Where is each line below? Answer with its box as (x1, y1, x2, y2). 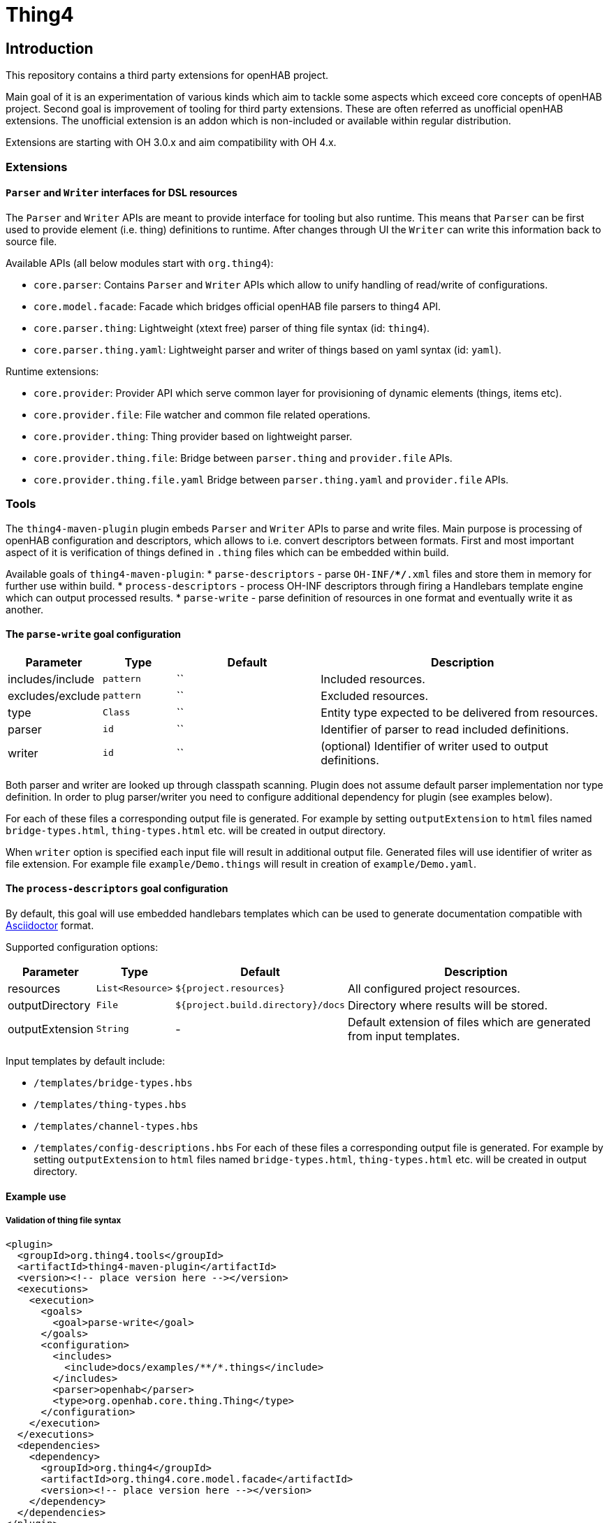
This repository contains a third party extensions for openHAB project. (6, 69, 329, 82)
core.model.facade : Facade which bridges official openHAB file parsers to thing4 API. (34, 300, 441, 312)
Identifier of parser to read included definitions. (321, 722, 569, 736)
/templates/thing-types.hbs (34, 1098, 187, 1110)
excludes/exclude (8, 688, 101, 703)
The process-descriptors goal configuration (6, 882, 228, 895)
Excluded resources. (321, 688, 429, 703)
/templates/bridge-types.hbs (34, 1077, 193, 1088)
